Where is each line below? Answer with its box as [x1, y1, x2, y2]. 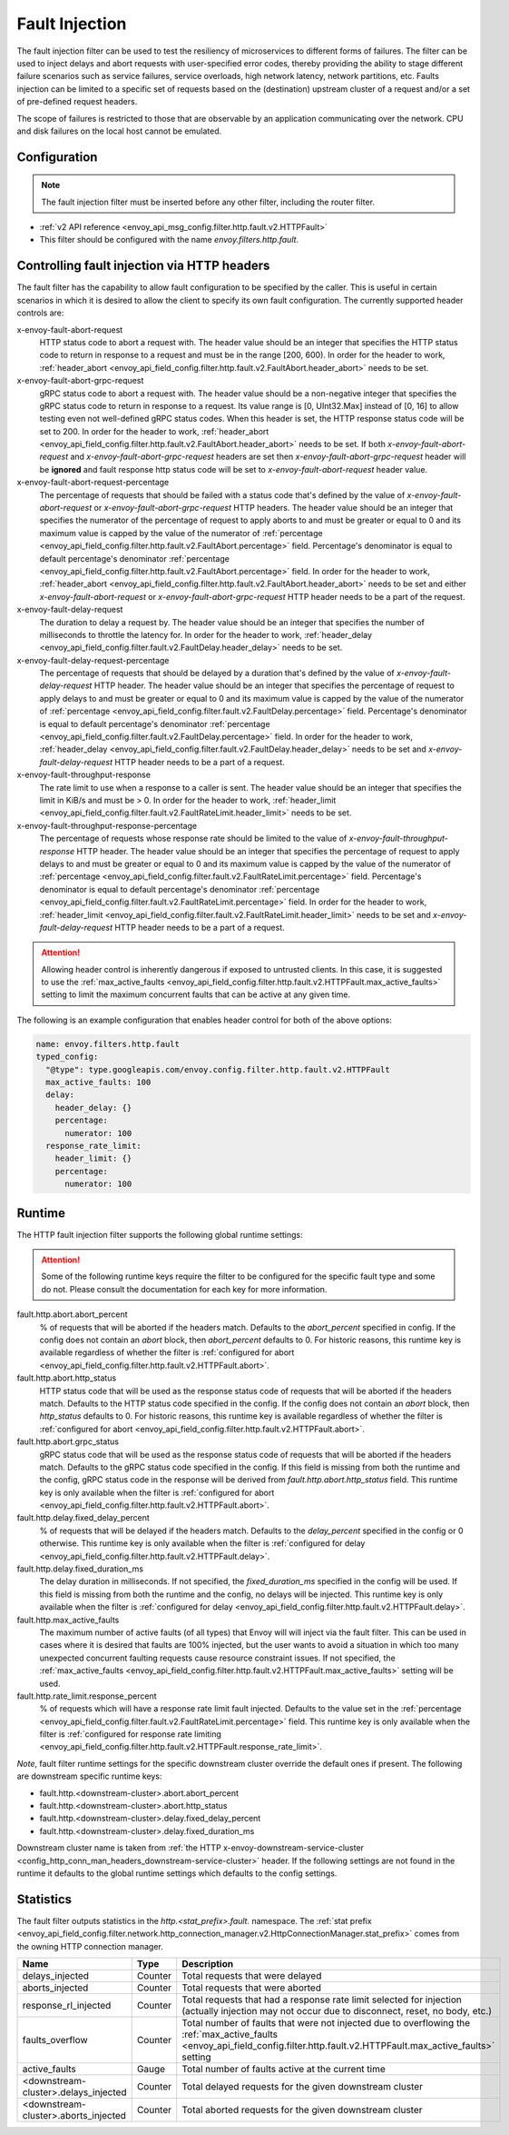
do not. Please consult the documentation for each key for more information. [41, 1283, 328, 1294]
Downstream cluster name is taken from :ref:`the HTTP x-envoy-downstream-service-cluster [16, 1842, 365, 1853]
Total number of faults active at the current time [181, 2063, 386, 2076]
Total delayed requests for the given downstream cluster [181, 2080, 424, 2093]
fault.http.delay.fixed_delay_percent [16, 1512, 150, 1523]
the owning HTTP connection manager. [16, 1940, 163, 1951]
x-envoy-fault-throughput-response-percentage [16, 820, 198, 831]
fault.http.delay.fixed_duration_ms [16, 1563, 144, 1574]
